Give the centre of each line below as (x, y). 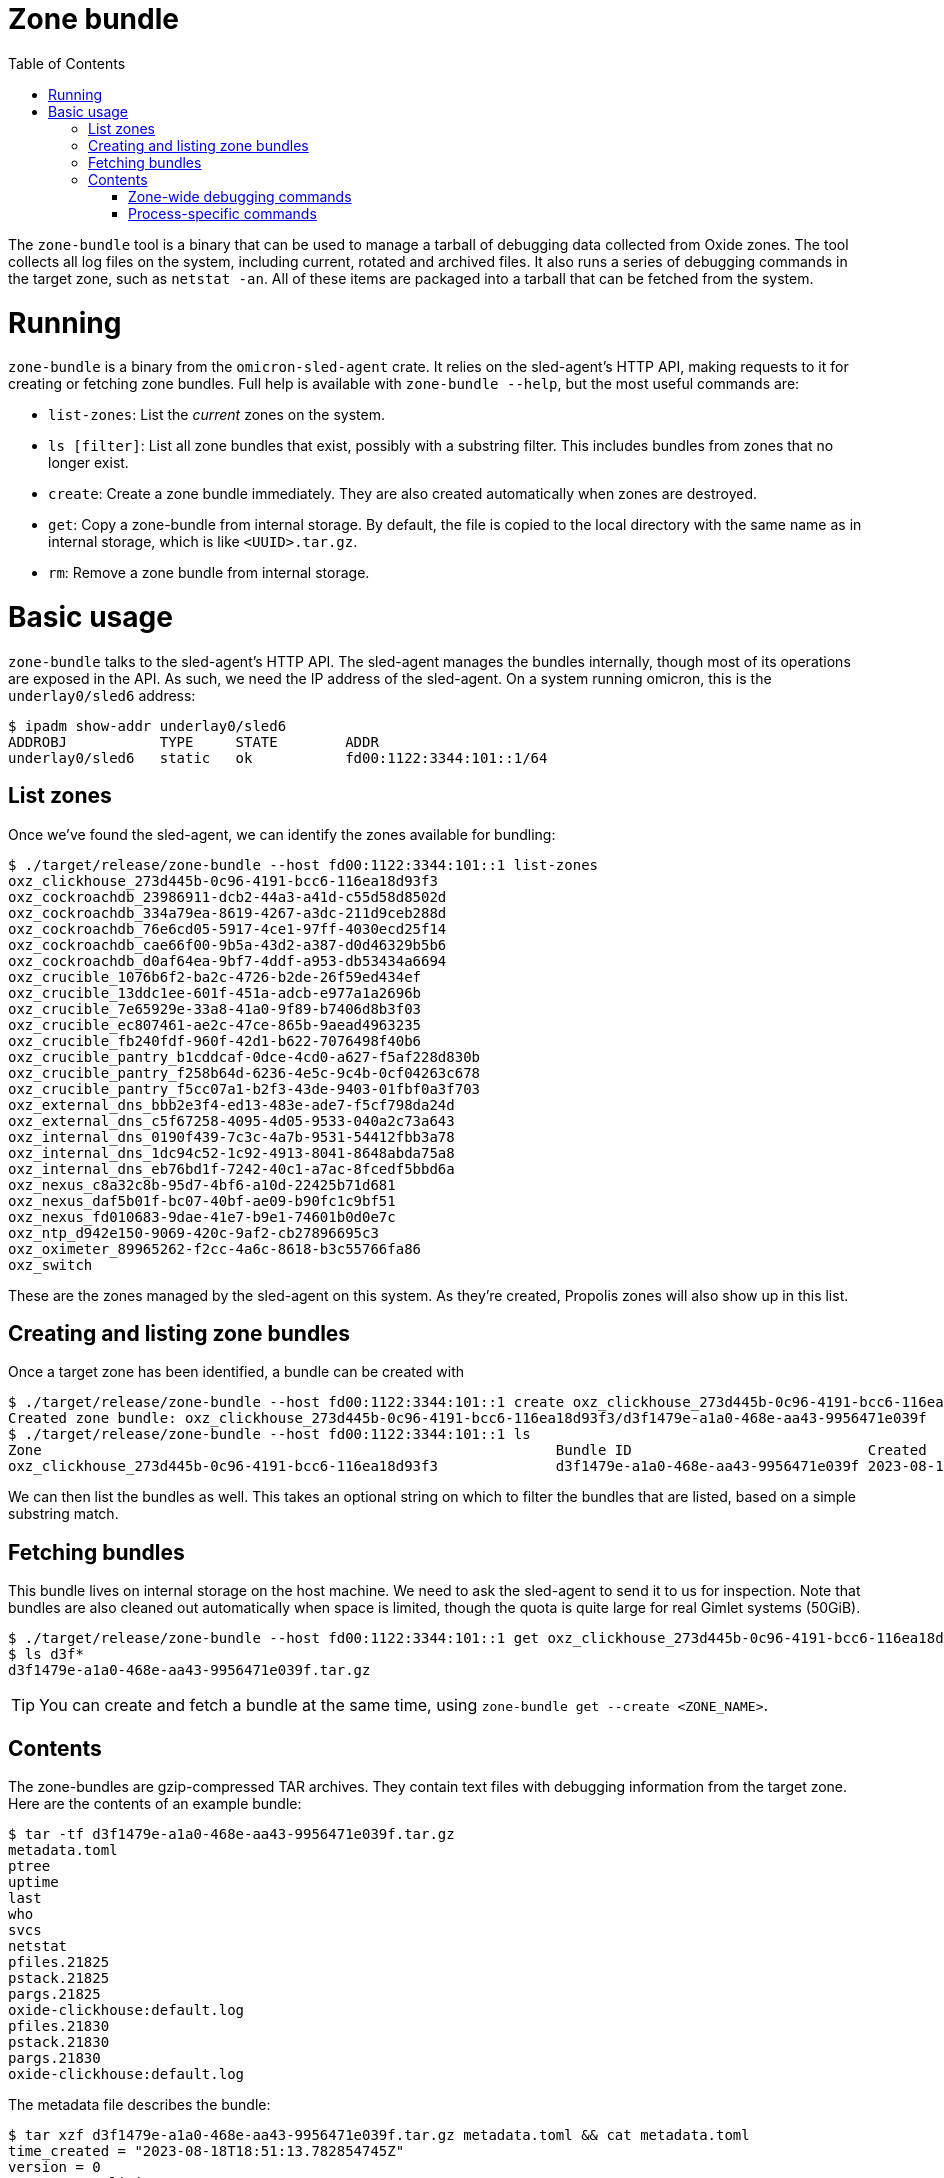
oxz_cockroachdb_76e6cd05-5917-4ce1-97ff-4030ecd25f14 (227, 928)
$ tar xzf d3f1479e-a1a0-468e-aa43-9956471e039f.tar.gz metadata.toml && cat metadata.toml (379, 2135)
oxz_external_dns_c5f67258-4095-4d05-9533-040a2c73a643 (231, 1120)
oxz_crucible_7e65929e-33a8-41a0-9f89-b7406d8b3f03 (215, 1008)
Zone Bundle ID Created (467, 1450)
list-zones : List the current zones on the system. (216, 415)
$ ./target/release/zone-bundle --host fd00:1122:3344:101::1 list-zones (303, 864)
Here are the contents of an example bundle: (155, 1804)
